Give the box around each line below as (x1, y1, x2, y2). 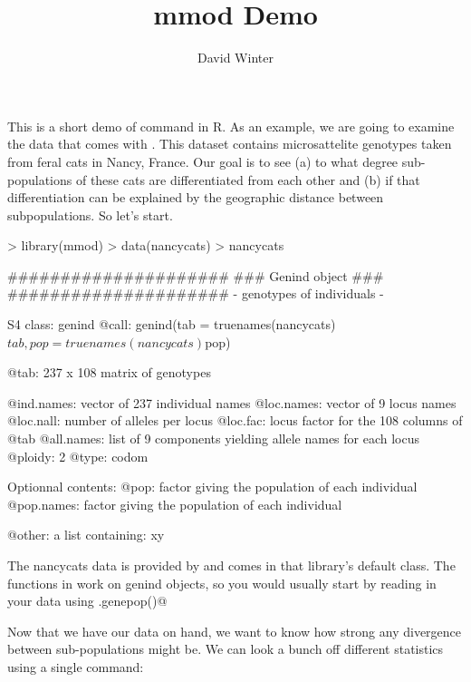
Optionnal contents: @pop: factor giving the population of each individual (7, 477, 418, 496)
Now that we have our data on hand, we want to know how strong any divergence (7, 621, 462, 640)
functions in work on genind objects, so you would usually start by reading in (7, 573, 437, 592)
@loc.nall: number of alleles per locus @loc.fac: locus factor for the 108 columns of (7, 411, 463, 430)
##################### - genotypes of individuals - (7, 284, 384, 303)
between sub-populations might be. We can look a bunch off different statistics (7, 639, 444, 658)
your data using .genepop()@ (7, 591, 168, 610)
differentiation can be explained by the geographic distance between (7, 188, 384, 207)
